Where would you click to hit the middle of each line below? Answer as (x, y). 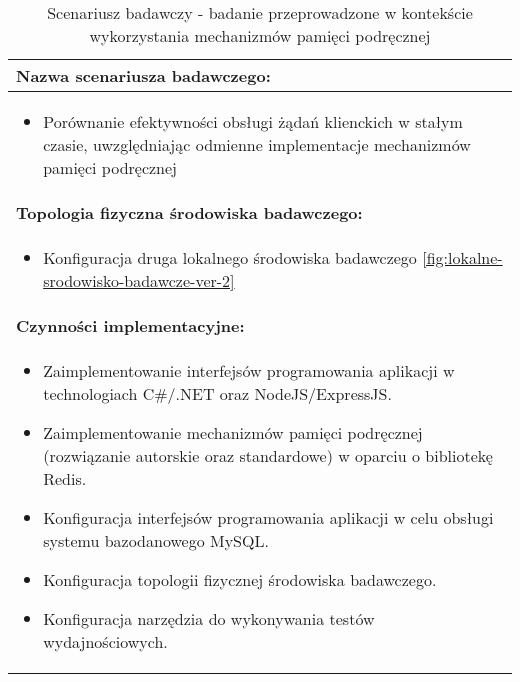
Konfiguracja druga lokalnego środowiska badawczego (230, 257)
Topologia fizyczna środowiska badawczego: (189, 212)
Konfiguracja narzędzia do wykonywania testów (209, 618)
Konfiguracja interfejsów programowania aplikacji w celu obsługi (268, 517)
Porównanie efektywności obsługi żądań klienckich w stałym (253, 121)
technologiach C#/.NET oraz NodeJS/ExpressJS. (217, 393)
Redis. (65, 478)
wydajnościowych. (105, 641)
